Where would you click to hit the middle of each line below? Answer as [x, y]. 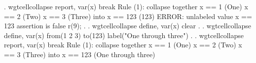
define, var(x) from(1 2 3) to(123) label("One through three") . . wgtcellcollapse [124, 35]
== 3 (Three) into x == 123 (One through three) [80, 54]
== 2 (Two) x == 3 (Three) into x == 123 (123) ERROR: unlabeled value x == [128, 16]
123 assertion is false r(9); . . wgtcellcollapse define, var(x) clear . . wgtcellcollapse [128, 26]
